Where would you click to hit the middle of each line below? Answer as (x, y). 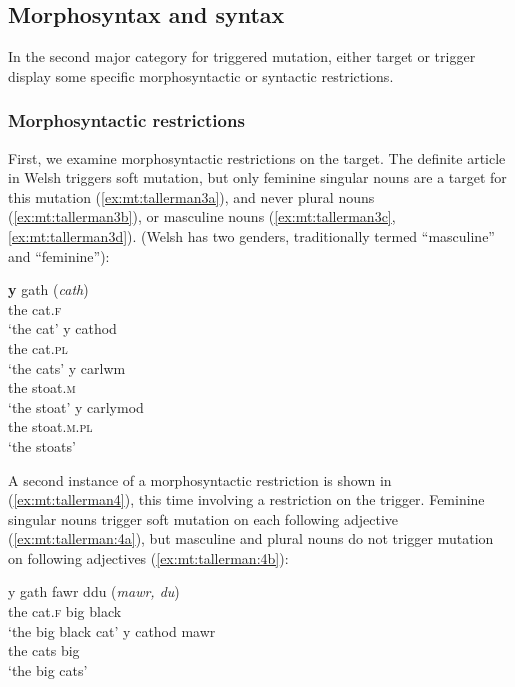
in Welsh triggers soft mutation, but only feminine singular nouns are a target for (257, 177)
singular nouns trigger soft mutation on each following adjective (203, 518)
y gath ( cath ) (48, 289)
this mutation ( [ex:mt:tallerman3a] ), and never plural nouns (191, 196)
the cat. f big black (65, 611)
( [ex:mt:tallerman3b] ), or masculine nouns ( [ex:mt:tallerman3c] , (202, 216)
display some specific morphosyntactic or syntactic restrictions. (201, 75)
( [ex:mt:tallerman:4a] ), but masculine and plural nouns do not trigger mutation (251, 538)
